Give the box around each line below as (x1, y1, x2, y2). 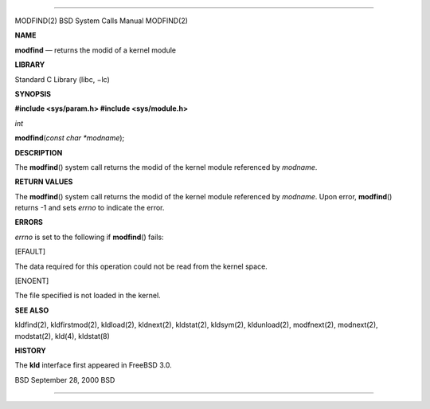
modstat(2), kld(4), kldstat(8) (14, 331, 111, 340)
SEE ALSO (14, 305, 49, 315)
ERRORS (14, 218, 44, 227)
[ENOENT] (14, 276, 49, 286)
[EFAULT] (14, 247, 46, 257)
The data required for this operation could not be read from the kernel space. (14, 262, 268, 271)
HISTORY (14, 345, 47, 355)
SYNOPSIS (14, 88, 52, 99)
